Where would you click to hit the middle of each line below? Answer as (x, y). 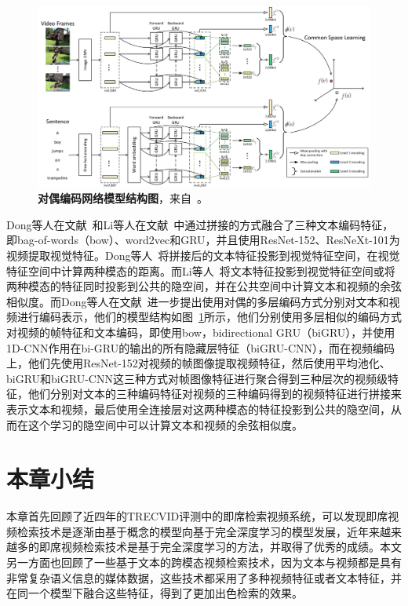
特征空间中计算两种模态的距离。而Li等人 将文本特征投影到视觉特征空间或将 (201, 270)
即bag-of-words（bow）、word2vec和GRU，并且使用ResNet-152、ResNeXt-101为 (203, 240)
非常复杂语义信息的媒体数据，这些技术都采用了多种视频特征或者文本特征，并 (204, 577)
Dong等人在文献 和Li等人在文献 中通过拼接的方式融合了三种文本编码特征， (200, 224)
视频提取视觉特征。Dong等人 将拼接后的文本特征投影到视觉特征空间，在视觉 (203, 255)
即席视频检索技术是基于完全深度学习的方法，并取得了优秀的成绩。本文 (220, 547)
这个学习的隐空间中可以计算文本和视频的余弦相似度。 (165, 424)
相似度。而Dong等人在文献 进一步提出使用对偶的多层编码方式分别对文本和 (198, 301)
